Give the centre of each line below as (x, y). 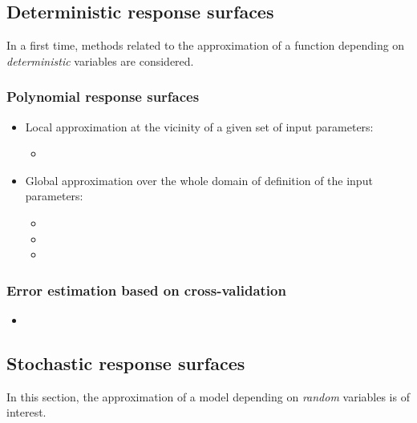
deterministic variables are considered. (100, 60)
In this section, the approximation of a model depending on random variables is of (208, 396)
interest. (26, 412)
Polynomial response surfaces (103, 97)
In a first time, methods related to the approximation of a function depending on (206, 45)
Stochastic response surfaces (126, 363)
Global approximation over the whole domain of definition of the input (199, 180)
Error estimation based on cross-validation (146, 290)
